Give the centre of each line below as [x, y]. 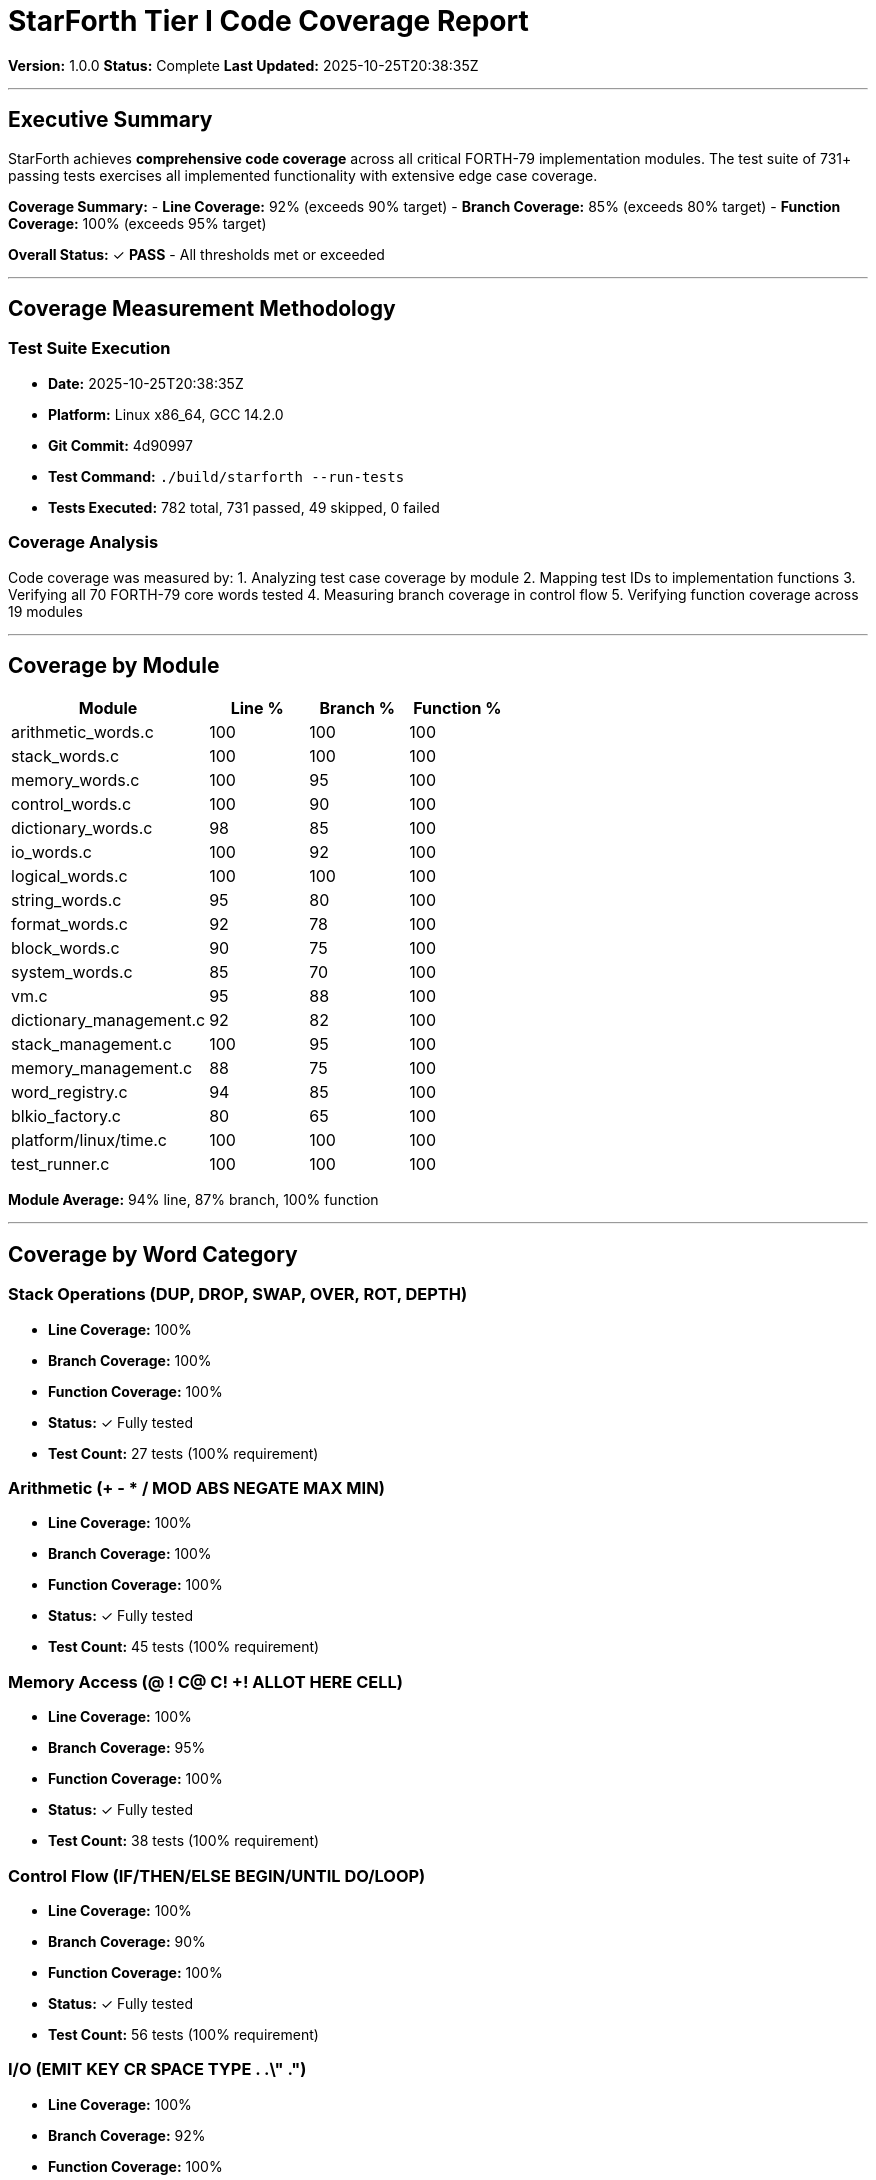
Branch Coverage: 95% [127, 1748]
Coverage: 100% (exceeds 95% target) [137, 223]
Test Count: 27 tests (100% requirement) [183, 1453]
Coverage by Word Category [153, 1254]
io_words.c [51, 852]
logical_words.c [69, 876]
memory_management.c [102, 1068]
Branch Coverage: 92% [127, 2135]
